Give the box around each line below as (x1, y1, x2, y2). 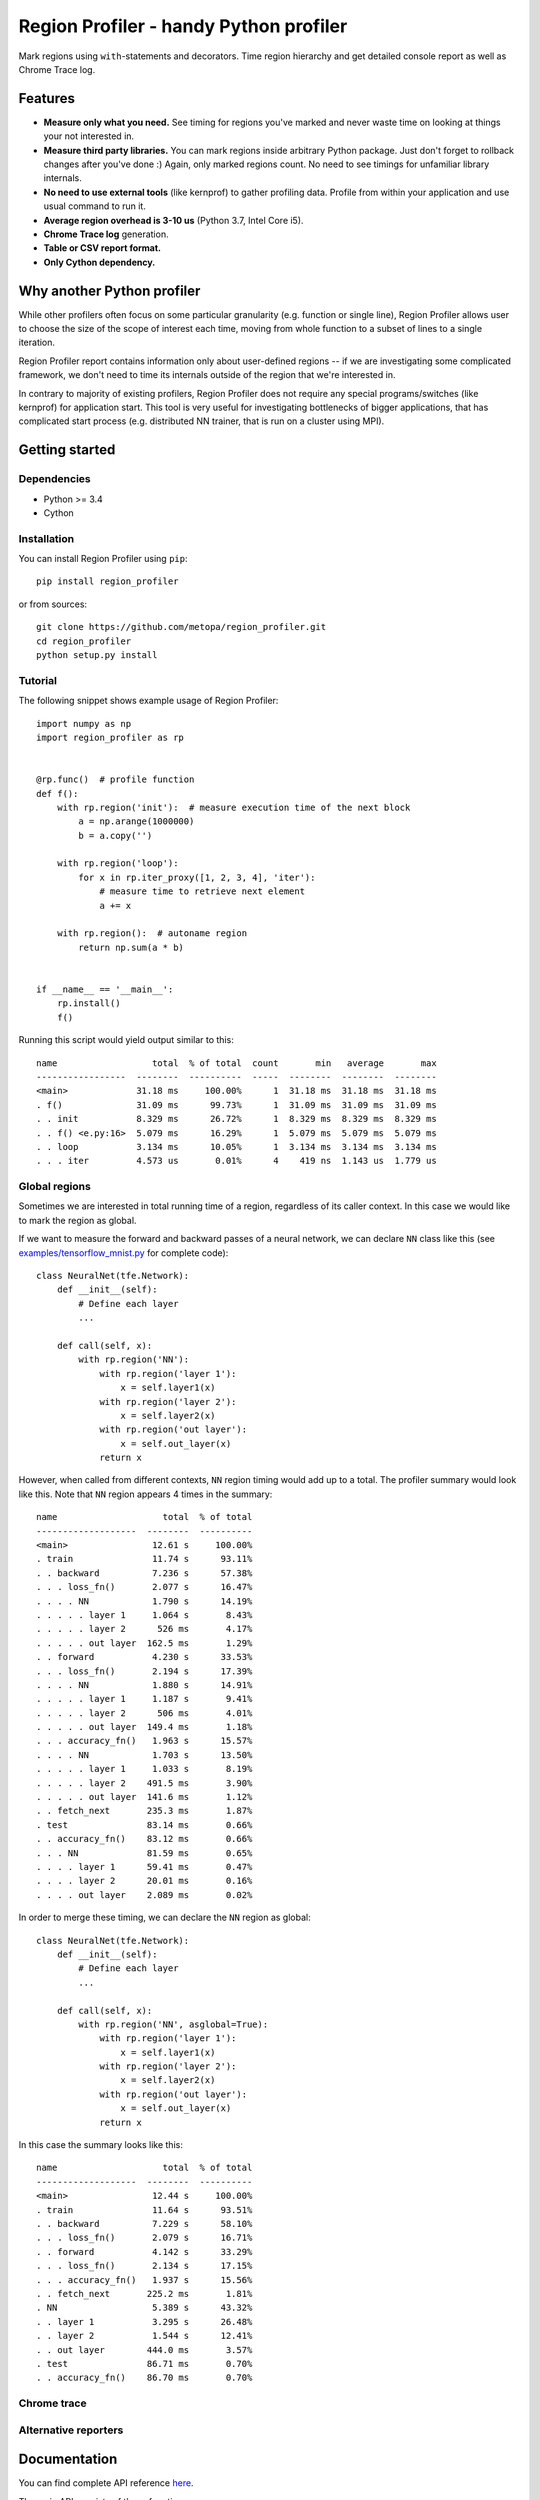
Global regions (18, 1180, 92, 1194)
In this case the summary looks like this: (18, 2139, 184, 2151)
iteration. (18, 336, 55, 349)
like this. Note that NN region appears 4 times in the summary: (18, 1488, 273, 1500)
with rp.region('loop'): (56, 858, 179, 869)
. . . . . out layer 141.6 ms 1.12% (36, 1791, 253, 1803)
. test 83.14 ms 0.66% (36, 1819, 253, 1830)
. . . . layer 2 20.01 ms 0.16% (36, 1875, 253, 1887)
